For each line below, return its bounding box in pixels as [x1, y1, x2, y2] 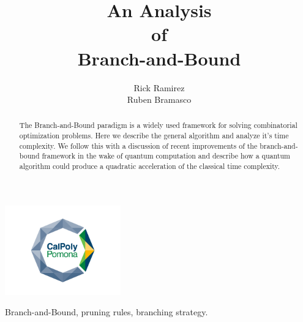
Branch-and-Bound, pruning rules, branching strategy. [5, 305, 208, 318]
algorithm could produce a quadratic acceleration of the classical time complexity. [19, 161, 280, 171]
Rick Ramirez [133, 81, 185, 94]
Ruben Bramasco [127, 93, 192, 106]
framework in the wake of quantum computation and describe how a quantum [42, 151, 290, 161]
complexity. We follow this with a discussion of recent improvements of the [19, 140, 258, 151]
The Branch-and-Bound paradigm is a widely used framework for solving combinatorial [19, 120, 297, 130]
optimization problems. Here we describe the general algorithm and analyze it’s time [19, 130, 289, 141]
